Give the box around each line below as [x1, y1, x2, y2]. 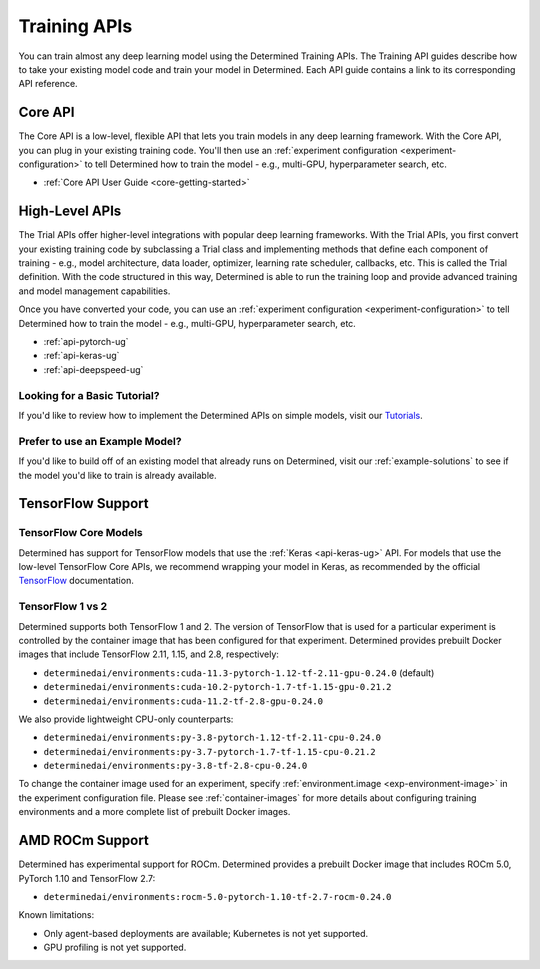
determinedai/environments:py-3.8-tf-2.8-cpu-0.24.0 [43, 760, 308, 772]
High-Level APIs [18, 203, 122, 220]
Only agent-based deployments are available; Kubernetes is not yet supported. [43, 927, 369, 939]
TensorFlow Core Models [18, 526, 144, 540]
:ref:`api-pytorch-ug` [43, 336, 129, 348]
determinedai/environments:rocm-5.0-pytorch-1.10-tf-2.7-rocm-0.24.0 [43, 891, 392, 902]
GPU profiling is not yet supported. [43, 941, 187, 954]
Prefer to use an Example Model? [18, 434, 182, 448]
